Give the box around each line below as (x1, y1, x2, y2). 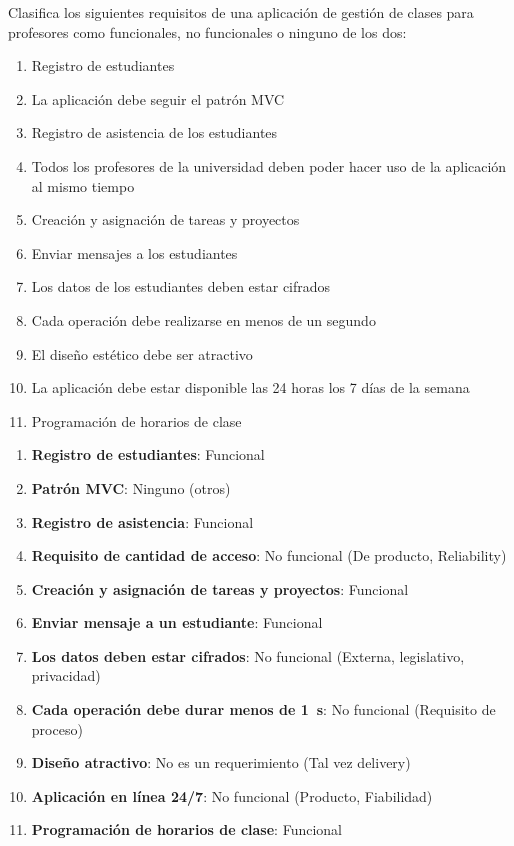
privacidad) (31, 665, 101, 686)
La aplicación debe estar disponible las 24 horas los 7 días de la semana (31, 377, 470, 398)
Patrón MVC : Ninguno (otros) (31, 477, 231, 498)
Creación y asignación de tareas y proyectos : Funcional (31, 578, 409, 599)
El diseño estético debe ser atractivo (31, 343, 253, 364)
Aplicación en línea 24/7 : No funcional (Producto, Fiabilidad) (31, 785, 433, 806)
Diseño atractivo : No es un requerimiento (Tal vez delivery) (31, 752, 411, 773)
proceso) (31, 718, 83, 739)
